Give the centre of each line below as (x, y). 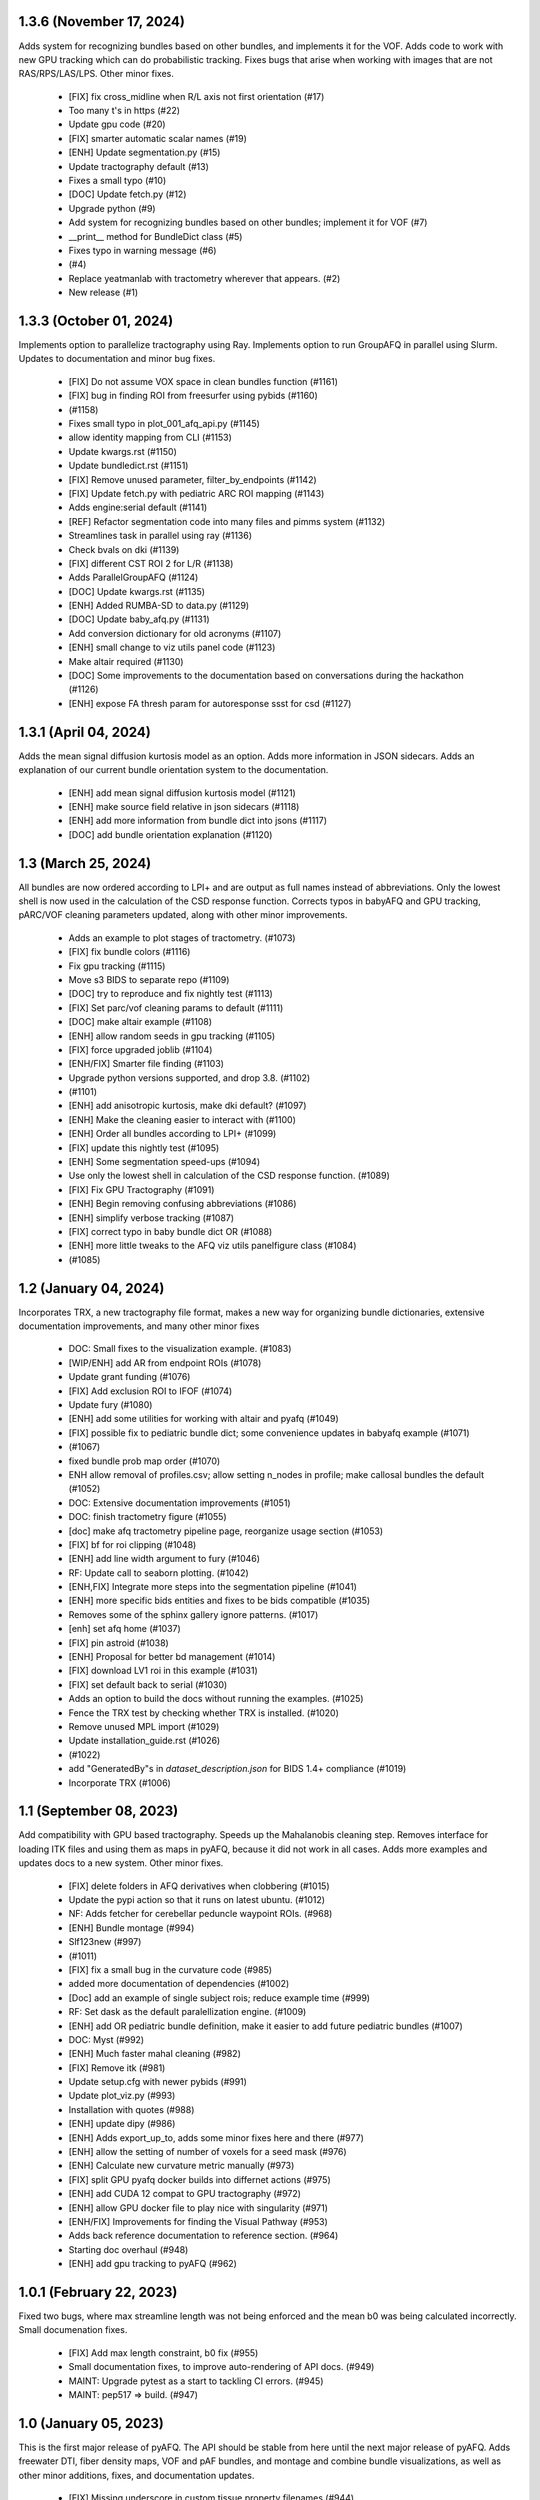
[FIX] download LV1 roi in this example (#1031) (163, 1671)
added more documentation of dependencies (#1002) (179, 1984)
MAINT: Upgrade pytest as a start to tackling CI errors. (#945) (196, 2381)
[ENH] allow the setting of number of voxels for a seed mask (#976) (207, 2152)
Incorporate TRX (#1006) (120, 1782)
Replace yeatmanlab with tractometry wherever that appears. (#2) (204, 278)
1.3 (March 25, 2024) (85, 863)
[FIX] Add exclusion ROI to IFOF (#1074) (150, 1391)
